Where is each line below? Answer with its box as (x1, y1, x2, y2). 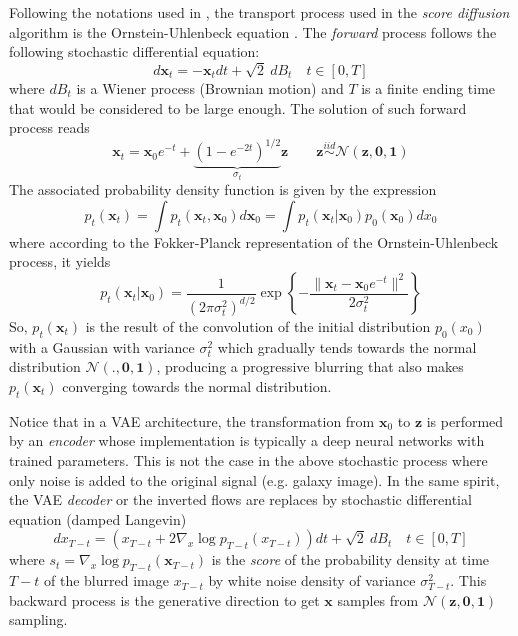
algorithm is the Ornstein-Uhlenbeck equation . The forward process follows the (9, 21, 497, 42)
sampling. (9, 609, 68, 630)
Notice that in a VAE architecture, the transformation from (9, 410, 375, 431)
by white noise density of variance (208, 570, 416, 591)
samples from (337, 589, 419, 610)
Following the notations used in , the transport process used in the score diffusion (9, 2, 510, 22)
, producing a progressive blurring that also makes (156, 356, 464, 377)
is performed (426, 410, 504, 431)
